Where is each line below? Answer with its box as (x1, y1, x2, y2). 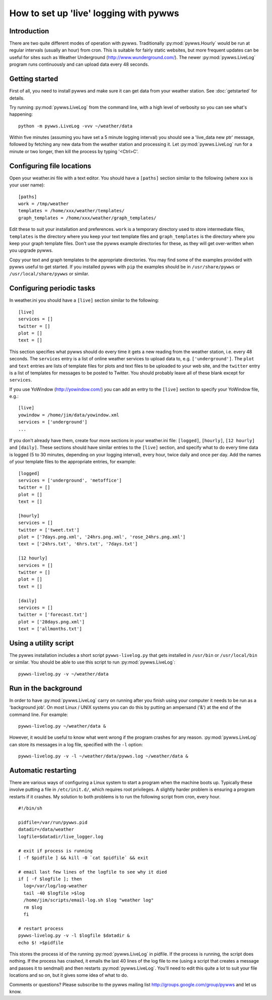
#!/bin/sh (18, 805, 42, 811)
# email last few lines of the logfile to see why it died (18, 869, 167, 875)
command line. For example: (9, 711, 68, 718)
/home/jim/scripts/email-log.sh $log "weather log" (23, 897, 154, 903)
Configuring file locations (9, 162, 92, 170)
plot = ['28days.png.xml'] (18, 619, 85, 625)
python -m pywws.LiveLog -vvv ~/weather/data (18, 123, 133, 129)
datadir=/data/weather (18, 827, 75, 832)
